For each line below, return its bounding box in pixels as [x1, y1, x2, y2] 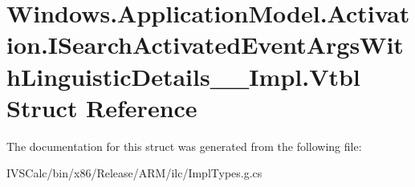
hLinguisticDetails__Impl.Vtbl [6, 59, 360, 92]
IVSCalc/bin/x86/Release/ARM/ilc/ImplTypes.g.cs [6, 165, 262, 181]
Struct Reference [6, 91, 197, 124]
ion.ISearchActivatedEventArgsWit [6, 28, 404, 61]
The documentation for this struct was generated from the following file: [6, 137, 362, 154]
